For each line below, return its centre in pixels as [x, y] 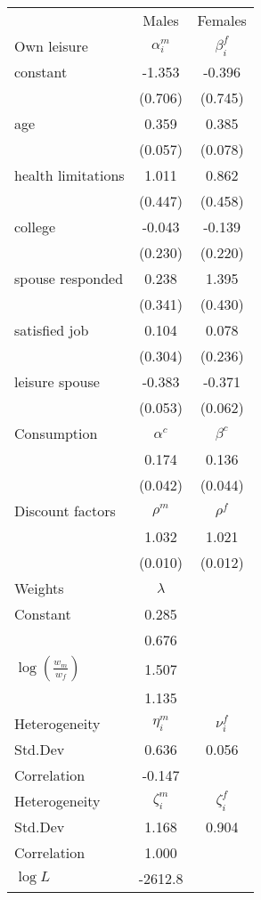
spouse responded [69, 278]
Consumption [56, 433]
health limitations [69, 175]
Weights [39, 588]
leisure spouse [57, 381]
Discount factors [65, 511]
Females [222, 20]
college [35, 227]
